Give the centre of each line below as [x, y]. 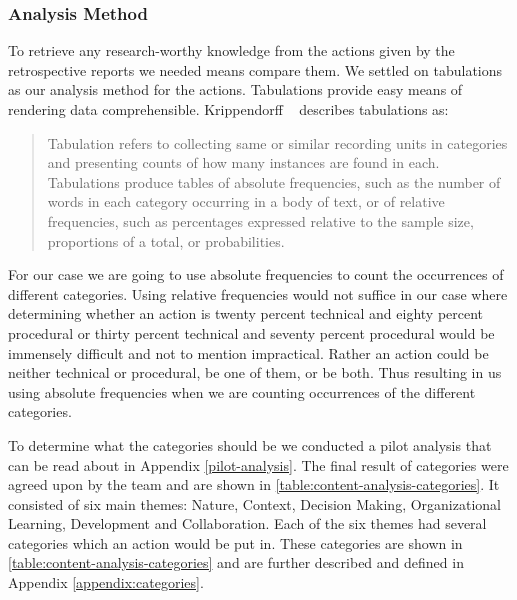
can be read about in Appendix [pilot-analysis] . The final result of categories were [258, 464]
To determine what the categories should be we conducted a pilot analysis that [250, 444]
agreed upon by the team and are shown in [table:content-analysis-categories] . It [254, 484]
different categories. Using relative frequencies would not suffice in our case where [258, 293]
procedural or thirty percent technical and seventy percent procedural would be [251, 332]
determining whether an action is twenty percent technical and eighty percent [246, 313]
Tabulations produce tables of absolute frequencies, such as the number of [274, 181]
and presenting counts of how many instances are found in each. [243, 162]
